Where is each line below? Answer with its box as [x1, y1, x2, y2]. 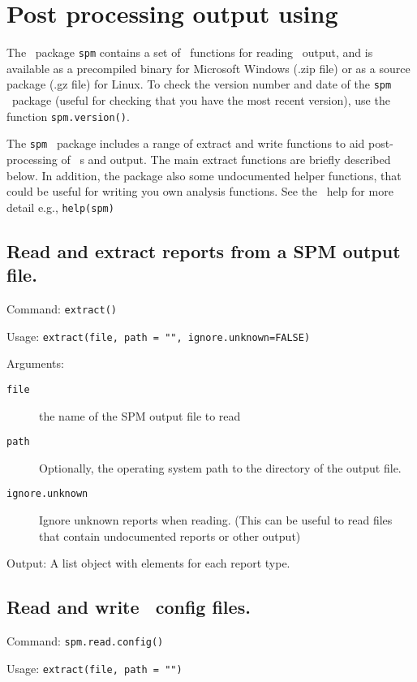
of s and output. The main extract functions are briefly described [61, 150, 391, 167]
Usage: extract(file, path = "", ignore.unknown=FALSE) [6, 327, 311, 344]
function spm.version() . [6, 107, 130, 124]
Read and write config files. [6, 594, 251, 619]
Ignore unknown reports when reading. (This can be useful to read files [39, 511, 393, 529]
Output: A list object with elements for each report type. [6, 555, 290, 572]
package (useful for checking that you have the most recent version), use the [11, 92, 390, 109]
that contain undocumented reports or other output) [39, 527, 301, 544]
